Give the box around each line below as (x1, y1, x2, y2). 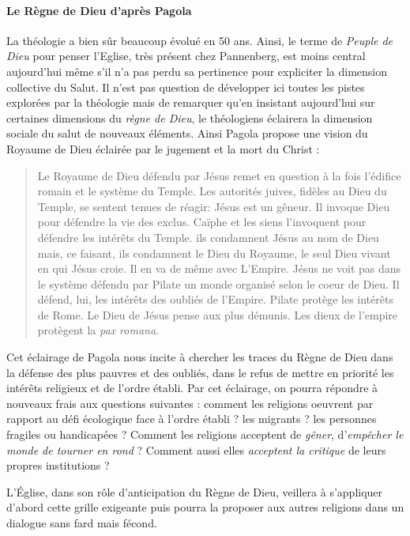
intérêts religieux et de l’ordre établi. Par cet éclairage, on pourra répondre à (6, 379, 378, 396)
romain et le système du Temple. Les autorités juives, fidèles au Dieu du (37, 183, 387, 199)
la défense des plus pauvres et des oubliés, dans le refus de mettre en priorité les (6, 364, 394, 380)
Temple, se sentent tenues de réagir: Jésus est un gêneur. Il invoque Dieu (37, 198, 390, 214)
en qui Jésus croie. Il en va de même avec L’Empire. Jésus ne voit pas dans (37, 260, 401, 277)
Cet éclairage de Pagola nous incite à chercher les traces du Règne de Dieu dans (6, 349, 393, 365)
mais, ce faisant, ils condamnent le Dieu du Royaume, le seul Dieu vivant (37, 244, 391, 261)
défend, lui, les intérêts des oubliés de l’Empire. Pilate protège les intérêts (37, 291, 393, 308)
